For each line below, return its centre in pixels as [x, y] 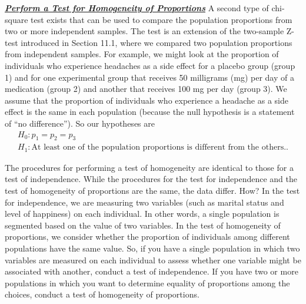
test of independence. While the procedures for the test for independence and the [151, 179]
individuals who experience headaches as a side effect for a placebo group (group [150, 65]
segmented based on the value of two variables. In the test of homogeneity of [143, 225]
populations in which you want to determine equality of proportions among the [147, 282]
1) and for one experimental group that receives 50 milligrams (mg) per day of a [149, 77]
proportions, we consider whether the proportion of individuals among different [147, 237]
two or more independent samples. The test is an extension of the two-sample [144, 31]
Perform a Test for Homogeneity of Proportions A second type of [137, 8]
